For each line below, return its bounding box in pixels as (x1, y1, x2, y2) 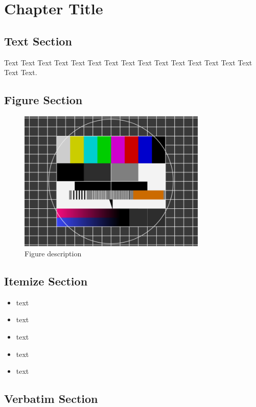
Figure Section (4, 92, 83, 108)
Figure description (25, 248, 82, 258)
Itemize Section (4, 273, 88, 289)
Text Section (4, 33, 72, 49)
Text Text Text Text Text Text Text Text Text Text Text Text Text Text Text (4, 57, 252, 67)
